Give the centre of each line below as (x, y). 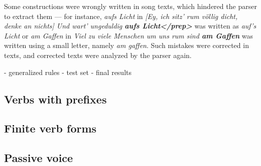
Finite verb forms (50, 128)
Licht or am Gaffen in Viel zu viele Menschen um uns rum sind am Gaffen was (129, 35)
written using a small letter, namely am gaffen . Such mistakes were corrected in (126, 45)
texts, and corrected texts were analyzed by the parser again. (98, 55)
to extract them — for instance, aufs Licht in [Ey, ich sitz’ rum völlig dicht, (121, 16)
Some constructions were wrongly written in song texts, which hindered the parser (130, 6)
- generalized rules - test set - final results (68, 72)
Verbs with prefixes (55, 99)
